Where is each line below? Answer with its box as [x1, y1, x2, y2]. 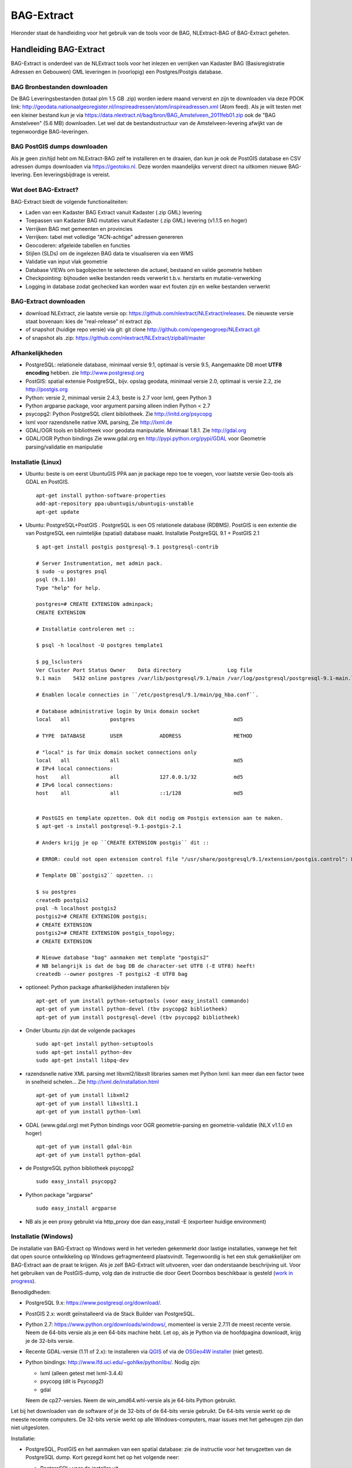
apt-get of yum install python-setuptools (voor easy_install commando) [36, 997, 249, 1004]
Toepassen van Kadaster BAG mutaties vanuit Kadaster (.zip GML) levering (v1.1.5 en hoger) [25, 217, 248, 224]
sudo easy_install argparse [36, 1205, 117, 1212]
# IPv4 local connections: [36, 765, 114, 772]
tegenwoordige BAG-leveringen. [11, 128, 89, 135]
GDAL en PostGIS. [25, 479, 70, 486]
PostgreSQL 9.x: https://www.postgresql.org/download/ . [25, 1299, 161, 1307]
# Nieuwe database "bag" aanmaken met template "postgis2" [36, 954, 209, 961]
